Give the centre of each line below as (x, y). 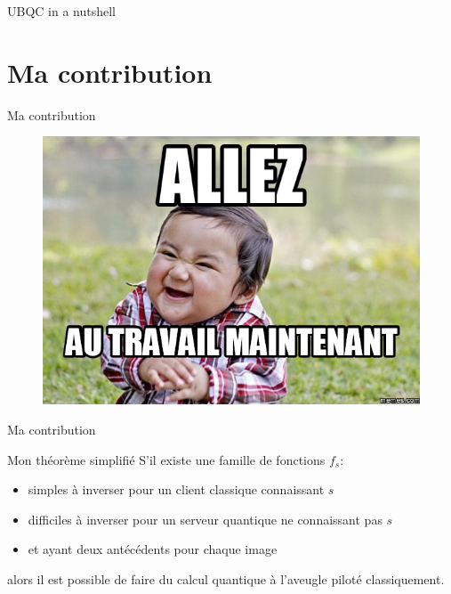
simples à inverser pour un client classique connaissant (176, 489)
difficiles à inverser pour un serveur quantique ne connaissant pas (205, 519)
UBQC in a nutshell (61, 11)
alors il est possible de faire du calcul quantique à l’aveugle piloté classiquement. (226, 578)
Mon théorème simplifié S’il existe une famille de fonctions (166, 459)
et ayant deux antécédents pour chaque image (153, 549)
